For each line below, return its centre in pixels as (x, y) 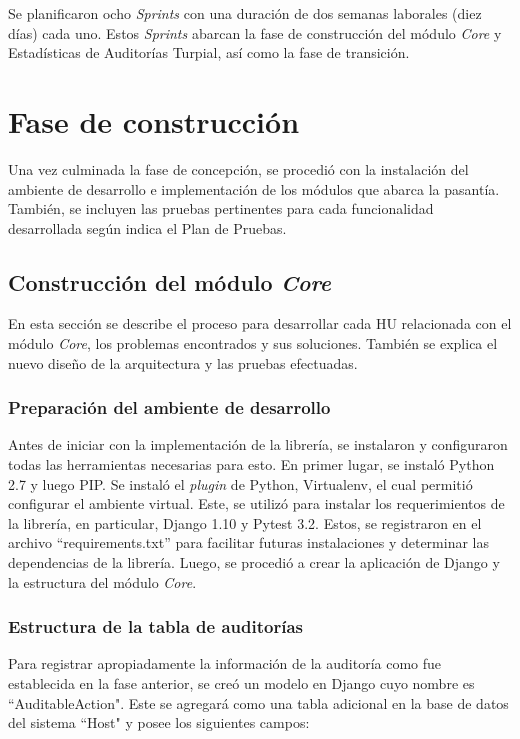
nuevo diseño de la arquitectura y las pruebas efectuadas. (183, 362)
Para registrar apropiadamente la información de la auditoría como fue (225, 663)
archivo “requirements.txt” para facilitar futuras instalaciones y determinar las (248, 542)
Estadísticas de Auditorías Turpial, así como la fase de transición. (209, 52)
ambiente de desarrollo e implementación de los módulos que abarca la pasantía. (254, 188)
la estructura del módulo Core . (102, 581)
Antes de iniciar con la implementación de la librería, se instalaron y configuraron (258, 444)
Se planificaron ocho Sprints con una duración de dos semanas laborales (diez (245, 13)
